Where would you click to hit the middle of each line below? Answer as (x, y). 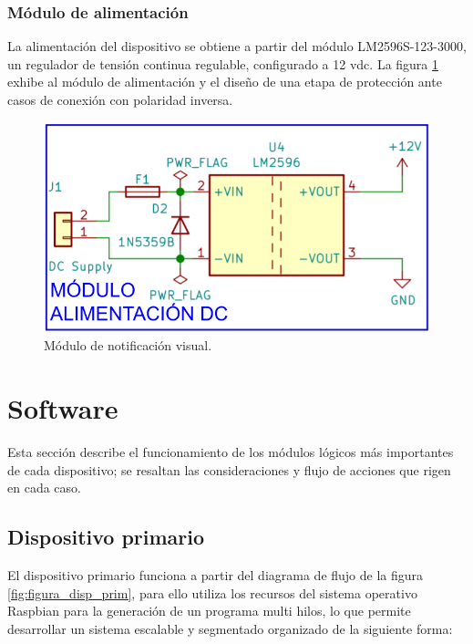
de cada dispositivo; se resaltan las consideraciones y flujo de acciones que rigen (229, 469)
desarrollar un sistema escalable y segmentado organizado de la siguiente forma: (230, 628)
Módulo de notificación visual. (128, 345)
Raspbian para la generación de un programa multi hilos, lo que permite (209, 611)
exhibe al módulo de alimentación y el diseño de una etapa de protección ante (225, 82)
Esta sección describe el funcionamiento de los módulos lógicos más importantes (231, 452)
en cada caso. (44, 488)
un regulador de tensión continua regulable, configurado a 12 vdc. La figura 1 (223, 63)
